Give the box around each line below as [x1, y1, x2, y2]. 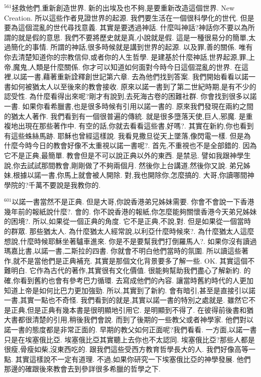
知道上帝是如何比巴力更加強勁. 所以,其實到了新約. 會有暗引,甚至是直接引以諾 [4, 285, 255, 295]
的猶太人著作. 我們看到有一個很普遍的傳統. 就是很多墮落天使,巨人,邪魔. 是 [4, 110, 246, 121]
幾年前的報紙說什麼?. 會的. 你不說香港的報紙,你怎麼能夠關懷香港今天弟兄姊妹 [4, 206, 257, 216]
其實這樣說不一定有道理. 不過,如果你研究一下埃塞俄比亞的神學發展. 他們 [15, 353, 251, 364]
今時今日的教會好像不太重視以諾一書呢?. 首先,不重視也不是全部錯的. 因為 [18, 140, 257, 151]
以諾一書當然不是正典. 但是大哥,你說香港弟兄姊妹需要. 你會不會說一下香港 [12, 196, 254, 207]
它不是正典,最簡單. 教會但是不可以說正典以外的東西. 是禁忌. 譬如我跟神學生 [4, 150, 251, 160]
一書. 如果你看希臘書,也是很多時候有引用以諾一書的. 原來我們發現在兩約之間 [4, 100, 253, 111]
